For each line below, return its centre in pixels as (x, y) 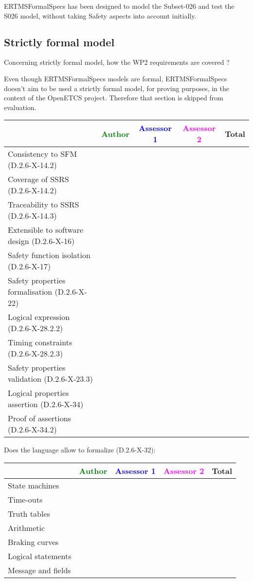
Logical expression (39, 317)
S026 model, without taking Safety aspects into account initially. (100, 15)
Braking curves (33, 542)
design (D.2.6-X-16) (41, 241)
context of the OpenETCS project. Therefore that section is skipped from (114, 98)
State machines (34, 485)
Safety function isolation (49, 255)
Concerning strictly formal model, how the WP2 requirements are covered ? (117, 62)
